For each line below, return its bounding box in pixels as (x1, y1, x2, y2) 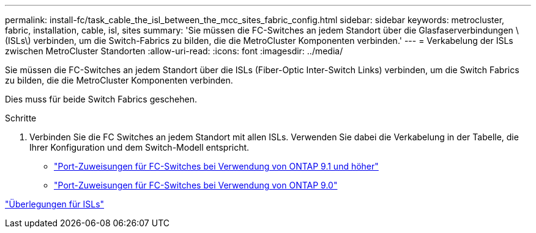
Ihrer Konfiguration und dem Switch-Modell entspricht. (29, 142, 250, 152)
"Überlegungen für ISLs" (5, 199, 105, 209)
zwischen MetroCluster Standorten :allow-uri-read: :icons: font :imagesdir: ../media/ (5, 46, 343, 56)
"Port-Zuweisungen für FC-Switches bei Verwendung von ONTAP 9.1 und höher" (54, 161, 379, 171)
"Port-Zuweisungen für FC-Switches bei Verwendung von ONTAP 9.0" (54, 180, 338, 190)
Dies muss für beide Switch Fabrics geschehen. (5, 94, 197, 104)
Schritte (5, 113, 37, 123)
